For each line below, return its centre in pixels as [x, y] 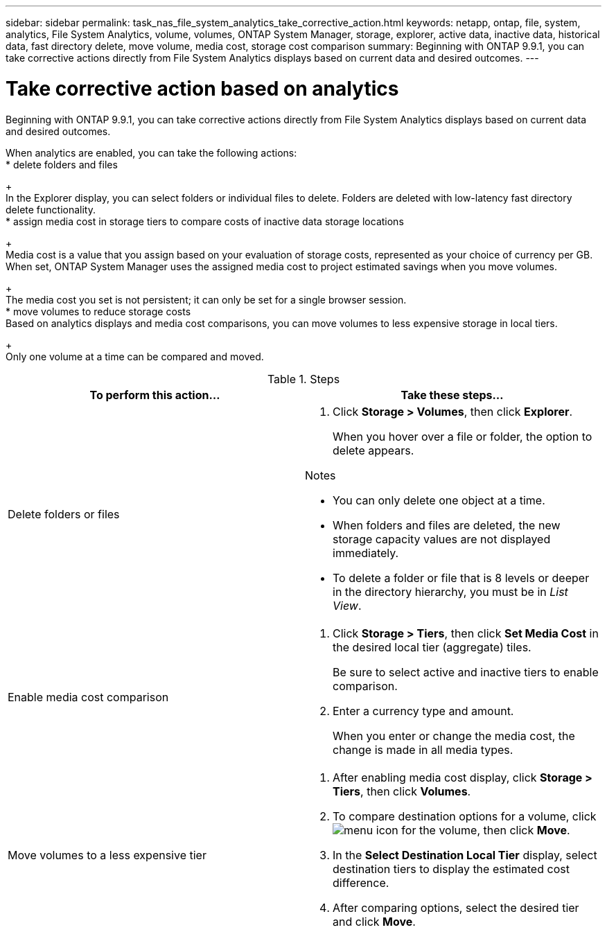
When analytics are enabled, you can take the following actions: [151, 152]
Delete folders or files [64, 514]
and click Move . [374, 921]
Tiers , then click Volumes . [402, 791]
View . [347, 605]
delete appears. [373, 450]
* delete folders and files [62, 164]
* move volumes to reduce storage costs [98, 311]
